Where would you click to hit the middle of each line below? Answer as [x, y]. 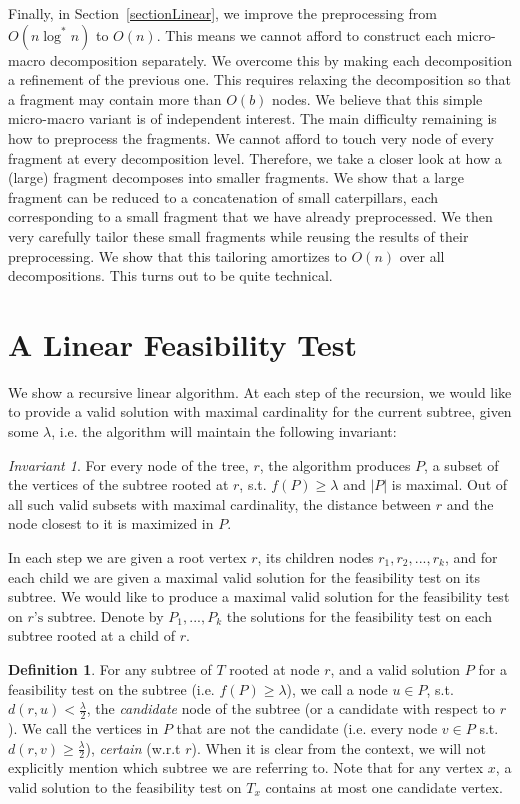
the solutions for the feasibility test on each [359, 615]
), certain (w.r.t [133, 747]
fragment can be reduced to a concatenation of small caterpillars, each [223, 196]
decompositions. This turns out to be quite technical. [170, 275]
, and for [471, 557]
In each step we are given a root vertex [127, 557]
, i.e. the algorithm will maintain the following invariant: [224, 431]
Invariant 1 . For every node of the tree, [128, 464]
